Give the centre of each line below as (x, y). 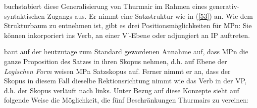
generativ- (224, 6)
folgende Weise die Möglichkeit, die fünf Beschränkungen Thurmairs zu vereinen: (127, 100)
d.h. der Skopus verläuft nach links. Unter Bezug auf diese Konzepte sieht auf (122, 90)
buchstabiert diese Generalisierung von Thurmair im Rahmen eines (105, 6)
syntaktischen (25, 16)
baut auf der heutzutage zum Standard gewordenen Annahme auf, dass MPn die (126, 52)
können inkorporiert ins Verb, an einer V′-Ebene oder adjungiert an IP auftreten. (127, 35)
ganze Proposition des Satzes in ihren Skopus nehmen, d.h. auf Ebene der (116, 61)
